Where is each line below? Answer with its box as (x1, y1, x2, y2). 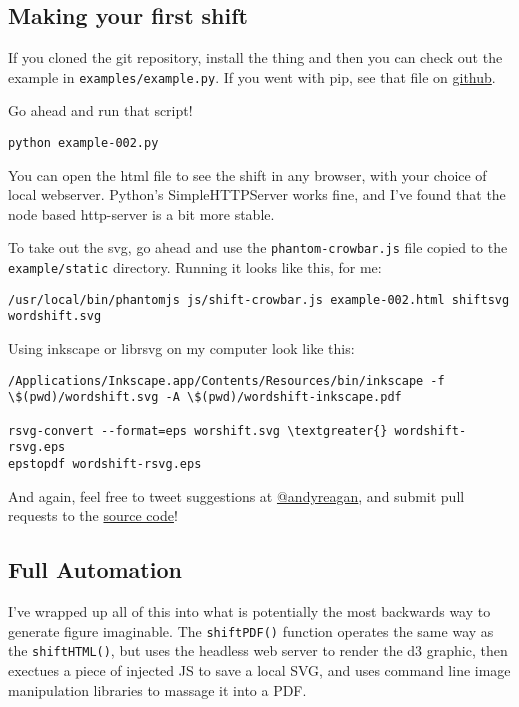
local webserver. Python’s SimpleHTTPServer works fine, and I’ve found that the (8, 184, 506, 205)
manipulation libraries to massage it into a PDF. (8, 679, 307, 700)
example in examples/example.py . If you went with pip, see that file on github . (8, 66, 496, 87)
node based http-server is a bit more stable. (8, 203, 275, 224)
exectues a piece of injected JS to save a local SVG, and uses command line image (8, 659, 511, 680)
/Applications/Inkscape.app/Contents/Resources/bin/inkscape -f (8, 373, 445, 388)
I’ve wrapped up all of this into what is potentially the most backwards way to (8, 601, 491, 622)
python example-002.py (8, 136, 159, 151)
